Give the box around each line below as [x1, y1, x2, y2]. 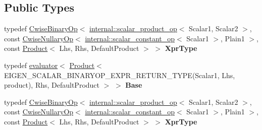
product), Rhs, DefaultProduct [4, 80, 100, 90]
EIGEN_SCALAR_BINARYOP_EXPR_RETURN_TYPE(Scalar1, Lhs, [4, 70, 235, 80]
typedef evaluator [4, 59, 58, 70]
